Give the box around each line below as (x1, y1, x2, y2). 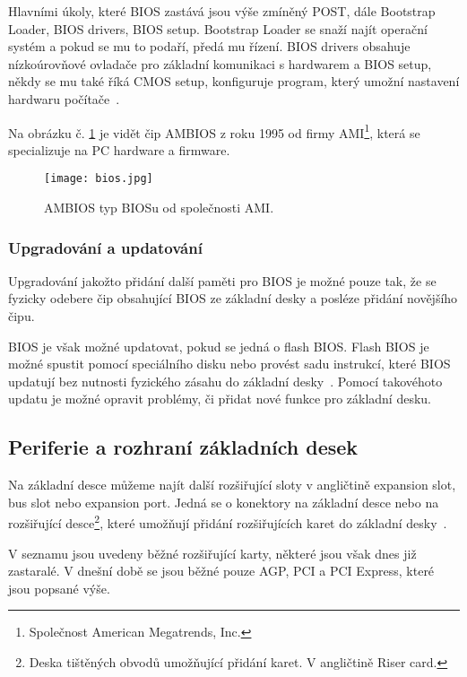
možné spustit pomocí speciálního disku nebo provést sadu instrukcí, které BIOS (8, 354, 451, 373)
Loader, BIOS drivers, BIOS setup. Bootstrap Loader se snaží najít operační (8, 19, 428, 38)
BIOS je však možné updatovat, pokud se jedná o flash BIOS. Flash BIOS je (8, 336, 429, 355)
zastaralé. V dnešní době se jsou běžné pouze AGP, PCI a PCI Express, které (8, 561, 435, 580)
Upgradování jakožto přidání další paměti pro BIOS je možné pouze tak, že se (8, 271, 437, 290)
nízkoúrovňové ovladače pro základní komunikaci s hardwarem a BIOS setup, (8, 54, 432, 73)
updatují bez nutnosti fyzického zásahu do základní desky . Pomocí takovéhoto (8, 371, 443, 390)
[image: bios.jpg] (44, 172, 153, 186)
